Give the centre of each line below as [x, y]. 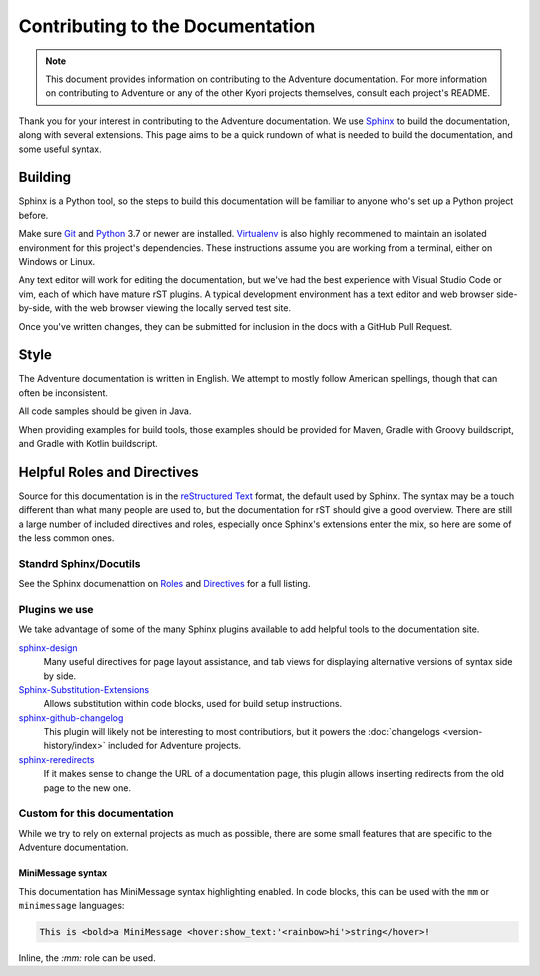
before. [33, 215]
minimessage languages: [71, 905]
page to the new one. [87, 787]
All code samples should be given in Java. [105, 411]
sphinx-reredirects [56, 759]
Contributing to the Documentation [167, 26]
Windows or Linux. [57, 261]
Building [45, 177]
